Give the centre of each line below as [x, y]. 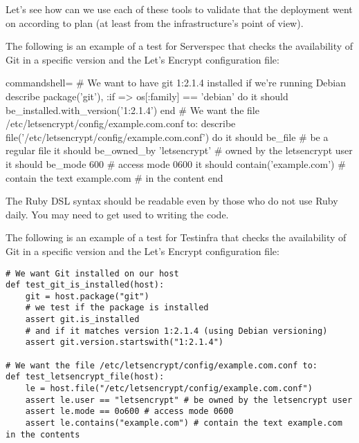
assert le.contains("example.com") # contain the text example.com [184, 423]
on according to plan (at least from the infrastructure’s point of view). [155, 22]
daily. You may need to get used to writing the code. [117, 214]
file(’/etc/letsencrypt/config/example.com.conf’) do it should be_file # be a [167, 136]
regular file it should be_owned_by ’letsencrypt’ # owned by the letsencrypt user [179, 150]
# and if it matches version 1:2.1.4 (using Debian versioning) [176, 331]
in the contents [43, 434]
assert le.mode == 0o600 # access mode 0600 [129, 412]
